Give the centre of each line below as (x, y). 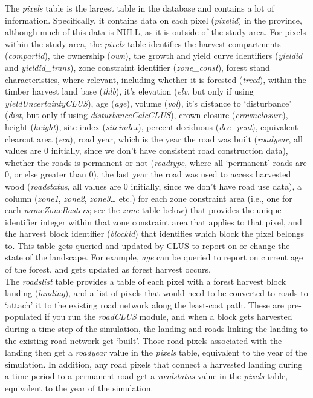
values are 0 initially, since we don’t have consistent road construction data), (147, 151)
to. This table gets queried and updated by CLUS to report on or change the (147, 245)
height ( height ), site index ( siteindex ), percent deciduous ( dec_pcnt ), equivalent (152, 126)
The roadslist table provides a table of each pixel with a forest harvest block (146, 281)
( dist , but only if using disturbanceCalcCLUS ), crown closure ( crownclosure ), (147, 115)
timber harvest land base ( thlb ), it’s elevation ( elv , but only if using (129, 91)
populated (24, 317)
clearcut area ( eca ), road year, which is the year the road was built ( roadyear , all (154, 138)
